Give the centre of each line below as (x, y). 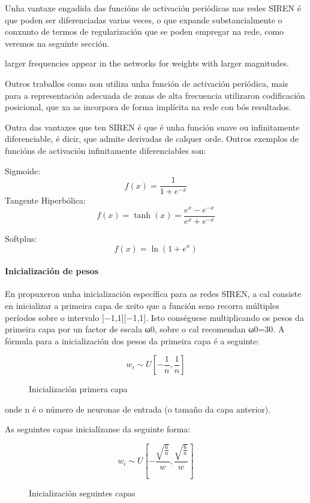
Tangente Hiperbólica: (46, 200)
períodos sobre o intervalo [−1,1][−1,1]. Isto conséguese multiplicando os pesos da (154, 317)
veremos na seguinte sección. (57, 43)
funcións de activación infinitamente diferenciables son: (106, 150)
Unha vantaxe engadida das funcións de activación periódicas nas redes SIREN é (153, 8)
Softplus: (21, 238)
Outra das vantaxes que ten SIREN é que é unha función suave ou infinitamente (152, 127)
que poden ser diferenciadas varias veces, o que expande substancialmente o (144, 19)
